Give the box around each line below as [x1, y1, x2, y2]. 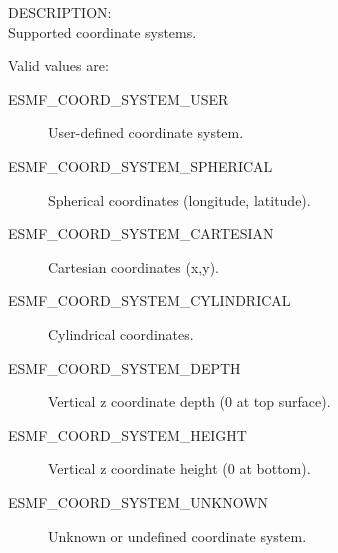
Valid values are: [8, 55, 109, 76]
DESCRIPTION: [8, 2, 112, 22]
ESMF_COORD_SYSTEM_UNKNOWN [8, 491, 269, 512]
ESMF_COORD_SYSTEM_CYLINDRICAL [8, 290, 291, 311]
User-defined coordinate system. [48, 122, 244, 143]
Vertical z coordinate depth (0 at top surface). [48, 391, 331, 412]
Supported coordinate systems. [8, 21, 197, 42]
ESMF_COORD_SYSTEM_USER [8, 88, 229, 109]
